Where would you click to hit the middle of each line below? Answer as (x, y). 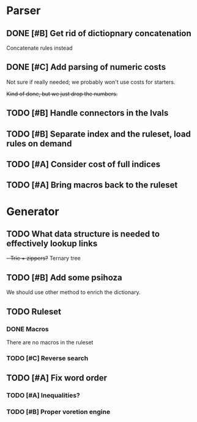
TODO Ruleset (34, 311)
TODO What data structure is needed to (83, 234)
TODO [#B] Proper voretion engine (58, 412)
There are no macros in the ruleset (50, 342)
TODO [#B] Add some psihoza (64, 277)
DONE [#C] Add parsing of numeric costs (86, 67)
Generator (33, 211)
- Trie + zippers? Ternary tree (43, 258)
